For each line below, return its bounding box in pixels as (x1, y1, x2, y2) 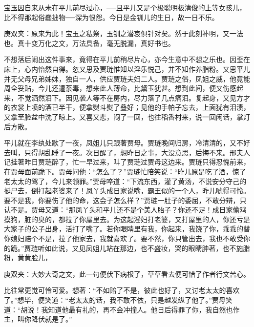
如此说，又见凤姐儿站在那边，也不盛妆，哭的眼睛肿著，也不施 (44, 243, 243, 253)
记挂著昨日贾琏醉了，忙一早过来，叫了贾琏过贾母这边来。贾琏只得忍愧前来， (4, 157, 250, 167)
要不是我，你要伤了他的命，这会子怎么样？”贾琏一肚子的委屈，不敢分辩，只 (4, 195, 247, 205)
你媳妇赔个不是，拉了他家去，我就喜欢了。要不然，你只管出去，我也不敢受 (4, 233, 243, 244)
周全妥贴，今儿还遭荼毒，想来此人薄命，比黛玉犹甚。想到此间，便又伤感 (4, 83, 236, 93)
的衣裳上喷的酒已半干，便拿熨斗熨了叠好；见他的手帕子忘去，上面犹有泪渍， (4, 102, 250, 112)
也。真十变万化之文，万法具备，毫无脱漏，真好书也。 (4, 38, 175, 48)
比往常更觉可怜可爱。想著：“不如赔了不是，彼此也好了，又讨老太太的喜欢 (4, 285, 240, 295)
